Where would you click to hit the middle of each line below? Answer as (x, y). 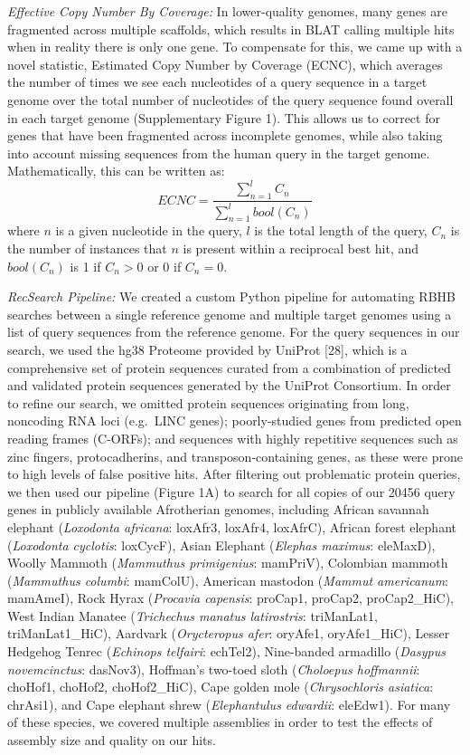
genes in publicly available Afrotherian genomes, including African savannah (218, 509)
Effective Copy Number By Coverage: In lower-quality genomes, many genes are (227, 11)
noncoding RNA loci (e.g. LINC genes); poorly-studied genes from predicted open (235, 421)
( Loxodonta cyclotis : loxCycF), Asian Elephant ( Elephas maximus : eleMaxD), (221, 545)
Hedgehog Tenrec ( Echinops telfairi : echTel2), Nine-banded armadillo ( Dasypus (226, 651)
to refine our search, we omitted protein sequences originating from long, (208, 402)
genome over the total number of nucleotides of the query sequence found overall (230, 99)
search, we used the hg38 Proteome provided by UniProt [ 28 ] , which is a (207, 349)
